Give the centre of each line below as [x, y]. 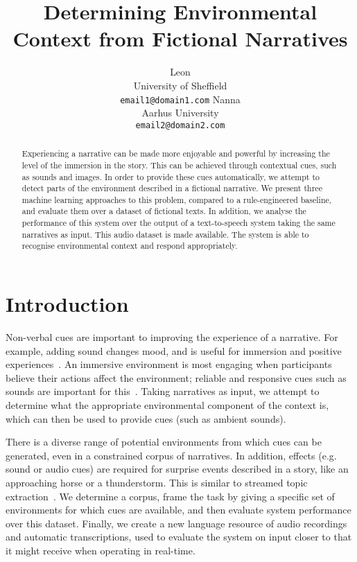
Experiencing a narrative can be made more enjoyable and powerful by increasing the [176, 153]
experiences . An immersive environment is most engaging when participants [169, 364]
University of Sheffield [180, 85]
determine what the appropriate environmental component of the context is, [167, 405]
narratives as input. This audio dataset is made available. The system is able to [165, 234]
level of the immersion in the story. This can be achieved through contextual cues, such [179, 165]
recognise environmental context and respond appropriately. [130, 246]
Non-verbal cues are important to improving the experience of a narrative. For [172, 337]
